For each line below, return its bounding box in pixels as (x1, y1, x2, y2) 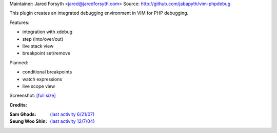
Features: (9, 19, 30, 25)
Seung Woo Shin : (9, 118, 47, 124)
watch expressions (22, 76, 63, 82)
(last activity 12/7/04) (50, 118, 95, 124)
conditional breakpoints (22, 69, 72, 75)
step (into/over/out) (22, 36, 64, 42)
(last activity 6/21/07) (50, 111, 95, 117)
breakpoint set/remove (22, 50, 71, 56)
